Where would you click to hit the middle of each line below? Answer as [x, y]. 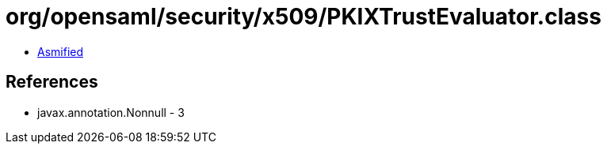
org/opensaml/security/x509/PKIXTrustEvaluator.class [303, 17]
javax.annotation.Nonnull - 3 [111, 112]
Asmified [61, 51]
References [52, 82]
